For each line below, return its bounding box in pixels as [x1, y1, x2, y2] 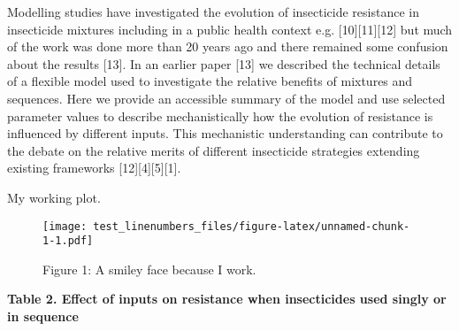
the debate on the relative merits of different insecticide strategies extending [7, 141, 420, 159]
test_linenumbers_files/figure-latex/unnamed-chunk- [93, 219, 410, 233]
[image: [42, 219, 88, 233]
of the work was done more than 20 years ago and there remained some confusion [7, 37, 448, 56]
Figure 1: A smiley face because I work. [42, 259, 256, 278]
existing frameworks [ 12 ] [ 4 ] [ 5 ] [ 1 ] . [7, 158, 181, 177]
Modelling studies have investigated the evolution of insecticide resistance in [7, 3, 419, 20]
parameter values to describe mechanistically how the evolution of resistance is [7, 106, 433, 125]
